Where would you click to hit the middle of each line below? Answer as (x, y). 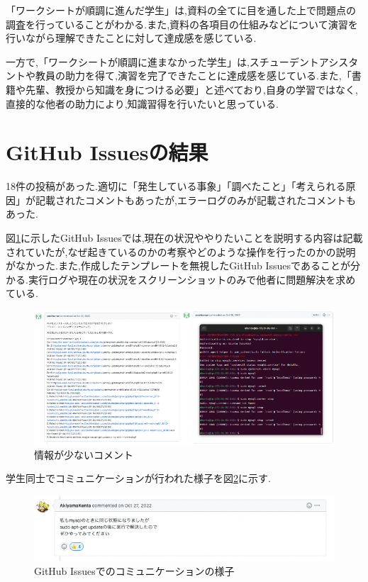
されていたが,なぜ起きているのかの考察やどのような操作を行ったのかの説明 (181, 251)
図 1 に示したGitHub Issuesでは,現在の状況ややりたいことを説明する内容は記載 (184, 238)
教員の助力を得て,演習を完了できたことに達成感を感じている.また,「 (193, 75)
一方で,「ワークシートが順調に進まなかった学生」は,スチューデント (162, 61)
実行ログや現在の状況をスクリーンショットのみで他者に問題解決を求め (192, 279)
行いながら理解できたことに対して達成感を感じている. (131, 38)
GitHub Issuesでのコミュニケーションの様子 (134, 571)
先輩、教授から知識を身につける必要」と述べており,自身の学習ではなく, (191, 89)
